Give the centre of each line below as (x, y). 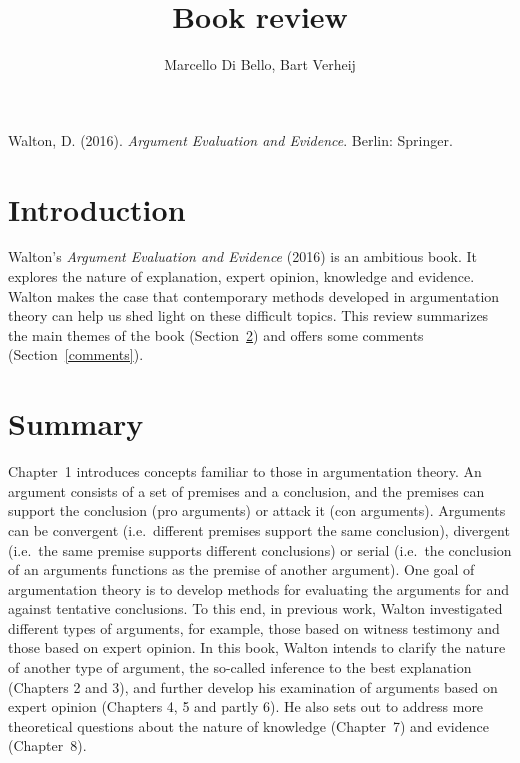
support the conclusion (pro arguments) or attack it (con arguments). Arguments (257, 510)
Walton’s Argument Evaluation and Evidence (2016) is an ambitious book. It (243, 256)
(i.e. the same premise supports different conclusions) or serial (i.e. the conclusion (260, 549)
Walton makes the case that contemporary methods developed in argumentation (254, 295)
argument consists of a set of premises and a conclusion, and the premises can (246, 490)
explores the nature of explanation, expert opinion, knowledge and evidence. (241, 276)
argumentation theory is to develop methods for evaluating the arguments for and (258, 588)
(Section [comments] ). (76, 354)
